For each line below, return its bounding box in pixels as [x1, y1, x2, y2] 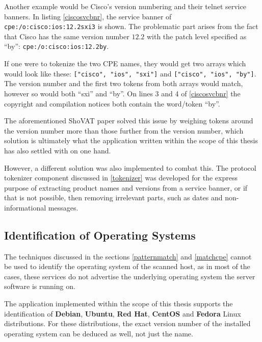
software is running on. [4, 281, 75, 292]
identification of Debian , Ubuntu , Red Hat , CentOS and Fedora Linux [4, 308, 241, 319]
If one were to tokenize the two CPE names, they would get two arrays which [4, 58, 246, 69]
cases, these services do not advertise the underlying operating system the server [4, 271, 255, 281]
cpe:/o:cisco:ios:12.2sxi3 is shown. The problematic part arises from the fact [4, 21, 258, 32]
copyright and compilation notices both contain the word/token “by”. [4, 98, 220, 109]
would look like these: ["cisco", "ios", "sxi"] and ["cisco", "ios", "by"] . [4, 68, 256, 78]
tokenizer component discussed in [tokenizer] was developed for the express [4, 172, 238, 183]
